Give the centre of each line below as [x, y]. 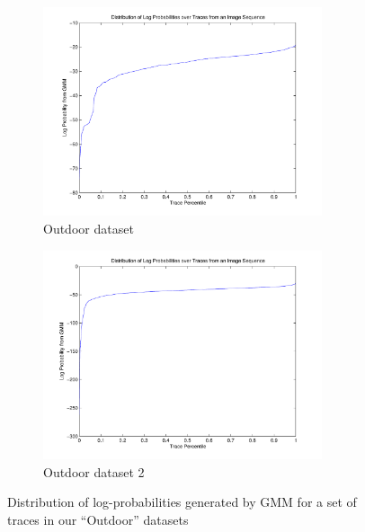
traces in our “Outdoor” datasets [98, 519]
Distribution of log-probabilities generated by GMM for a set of [182, 502]
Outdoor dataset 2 [94, 471]
